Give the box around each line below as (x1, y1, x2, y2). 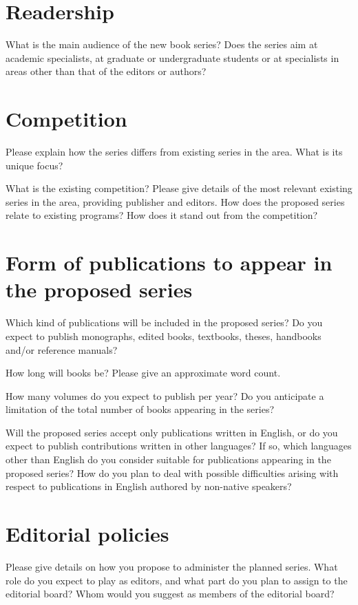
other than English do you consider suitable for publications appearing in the (6, 452, 331, 467)
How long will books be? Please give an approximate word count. (6, 365, 281, 380)
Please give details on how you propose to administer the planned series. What (6, 559, 338, 573)
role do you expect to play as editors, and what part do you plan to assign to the (6, 573, 348, 587)
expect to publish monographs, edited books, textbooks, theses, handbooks (6, 328, 322, 343)
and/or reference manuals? (6, 342, 118, 357)
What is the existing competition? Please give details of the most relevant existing (6, 181, 352, 195)
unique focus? (6, 158, 63, 172)
